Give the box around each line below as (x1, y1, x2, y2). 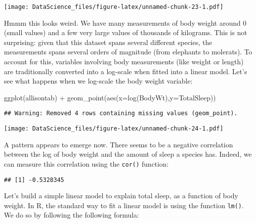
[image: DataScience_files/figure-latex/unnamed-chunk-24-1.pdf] (4, 125, 223, 133)
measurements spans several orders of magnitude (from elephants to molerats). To (4, 46, 253, 57)
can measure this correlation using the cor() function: (4, 158, 169, 169)
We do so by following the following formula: (4, 210, 139, 220)
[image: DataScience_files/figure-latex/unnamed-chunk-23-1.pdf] (4, 3, 223, 10)
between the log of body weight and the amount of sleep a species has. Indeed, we (4, 149, 252, 159)
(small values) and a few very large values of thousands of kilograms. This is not (4, 27, 247, 38)
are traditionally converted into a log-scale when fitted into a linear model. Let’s (4, 66, 247, 76)
